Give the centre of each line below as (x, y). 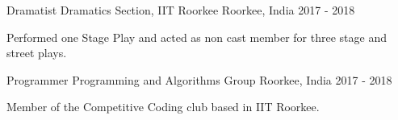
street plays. (37, 53)
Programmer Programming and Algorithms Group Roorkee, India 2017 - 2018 (199, 79)
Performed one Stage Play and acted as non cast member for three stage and (197, 37)
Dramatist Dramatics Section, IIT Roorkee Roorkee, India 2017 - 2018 (181, 10)
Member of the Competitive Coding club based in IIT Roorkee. (163, 107)
